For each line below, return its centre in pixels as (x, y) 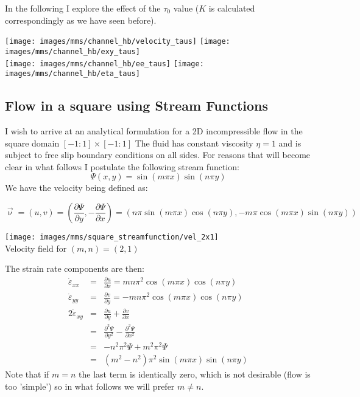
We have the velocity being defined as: (76, 188)
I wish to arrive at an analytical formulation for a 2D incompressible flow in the (154, 131)
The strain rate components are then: (75, 268)
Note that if (27, 374)
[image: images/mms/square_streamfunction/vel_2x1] (112, 237)
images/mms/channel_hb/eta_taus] (72, 74)
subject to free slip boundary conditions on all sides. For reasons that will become (158, 155)
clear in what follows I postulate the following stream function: (122, 166)
